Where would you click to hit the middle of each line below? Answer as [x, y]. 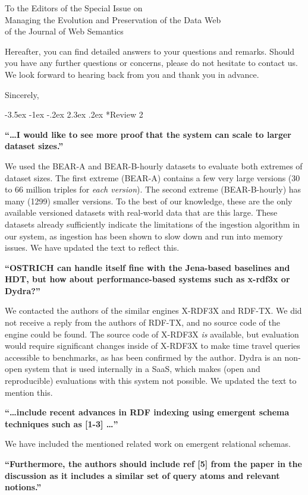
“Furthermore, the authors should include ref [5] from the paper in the [153, 464]
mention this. [29, 392]
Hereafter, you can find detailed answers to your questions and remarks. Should [150, 51]
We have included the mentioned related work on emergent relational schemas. [148, 444]
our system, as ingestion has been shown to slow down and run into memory [144, 236]
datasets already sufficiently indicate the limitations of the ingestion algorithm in [152, 224]
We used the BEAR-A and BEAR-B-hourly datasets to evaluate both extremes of [154, 165]
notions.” [23, 487]
